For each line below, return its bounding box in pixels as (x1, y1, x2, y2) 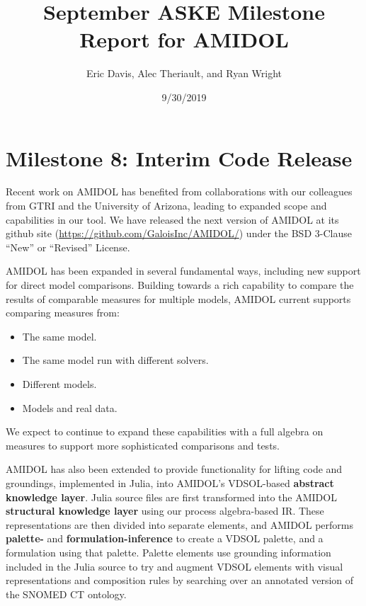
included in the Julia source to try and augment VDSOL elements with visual (6, 559, 343, 573)
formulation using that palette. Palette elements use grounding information (6, 544, 331, 559)
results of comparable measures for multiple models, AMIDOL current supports (6, 291, 351, 306)
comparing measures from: (6, 305, 120, 320)
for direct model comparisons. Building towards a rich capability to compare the (6, 278, 354, 292)
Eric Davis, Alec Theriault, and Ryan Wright (86, 66, 282, 81)
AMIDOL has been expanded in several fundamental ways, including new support (6, 263, 361, 278)
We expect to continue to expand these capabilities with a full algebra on (6, 424, 324, 439)
